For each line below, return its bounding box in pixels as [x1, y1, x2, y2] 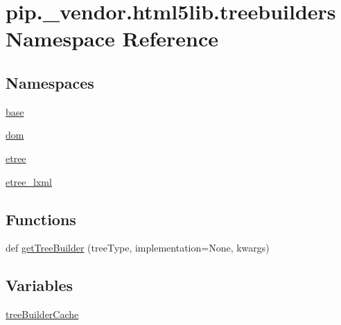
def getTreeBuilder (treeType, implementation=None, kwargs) [6, 240, 270, 255]
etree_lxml [6, 174, 52, 188]
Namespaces [6, 71, 94, 93]
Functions [6, 208, 76, 229]
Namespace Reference [6, 24, 218, 53]
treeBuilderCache [6, 307, 79, 322]
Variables [6, 274, 73, 296]
